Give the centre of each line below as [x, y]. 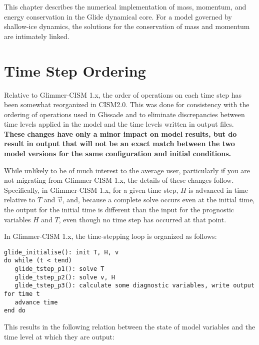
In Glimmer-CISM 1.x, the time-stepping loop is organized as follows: [110, 236]
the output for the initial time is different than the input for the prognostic [119, 210]
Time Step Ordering [75, 70]
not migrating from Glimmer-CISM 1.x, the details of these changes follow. [119, 180]
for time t [22, 294]
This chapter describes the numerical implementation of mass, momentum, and [125, 7]
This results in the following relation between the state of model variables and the [130, 327]
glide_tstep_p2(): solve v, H [65, 277]
